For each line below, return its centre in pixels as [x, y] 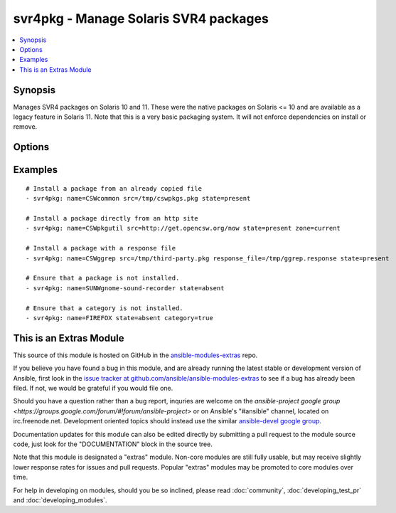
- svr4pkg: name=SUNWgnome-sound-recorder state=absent [125, 288]
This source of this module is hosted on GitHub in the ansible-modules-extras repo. [135, 355]
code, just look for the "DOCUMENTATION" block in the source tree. [113, 444]
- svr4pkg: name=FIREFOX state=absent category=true [119, 318]
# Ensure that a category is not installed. [105, 308]
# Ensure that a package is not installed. [103, 278]
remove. [25, 127]
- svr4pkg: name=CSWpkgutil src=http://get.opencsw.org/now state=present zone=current [183, 228]
